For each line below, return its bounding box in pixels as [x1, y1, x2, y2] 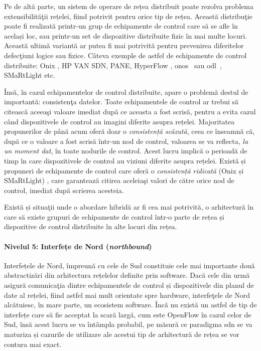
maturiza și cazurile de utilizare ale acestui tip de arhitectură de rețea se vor [4, 329, 239, 339]
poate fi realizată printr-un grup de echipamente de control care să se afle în [4, 21, 238, 31]
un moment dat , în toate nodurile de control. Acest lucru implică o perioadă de [4, 145, 247, 156]
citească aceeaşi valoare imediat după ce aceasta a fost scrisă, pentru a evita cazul [4, 106, 256, 116]
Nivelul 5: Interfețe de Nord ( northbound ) [4, 241, 152, 251]
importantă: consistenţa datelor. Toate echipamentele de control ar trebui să [4, 96, 239, 107]
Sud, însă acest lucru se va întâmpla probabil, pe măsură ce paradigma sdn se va [4, 319, 252, 329]
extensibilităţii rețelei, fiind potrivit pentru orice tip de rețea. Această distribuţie [4, 11, 252, 21]
